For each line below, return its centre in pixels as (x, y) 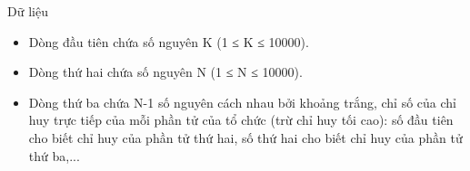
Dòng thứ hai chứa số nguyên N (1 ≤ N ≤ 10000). (165, 72)
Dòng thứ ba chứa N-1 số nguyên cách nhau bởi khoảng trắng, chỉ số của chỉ (242, 102)
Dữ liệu (28, 11)
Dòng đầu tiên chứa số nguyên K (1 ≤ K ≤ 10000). (169, 41)
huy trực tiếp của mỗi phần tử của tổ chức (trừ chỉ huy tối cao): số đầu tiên (241, 120)
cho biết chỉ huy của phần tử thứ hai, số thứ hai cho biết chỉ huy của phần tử (245, 137)
